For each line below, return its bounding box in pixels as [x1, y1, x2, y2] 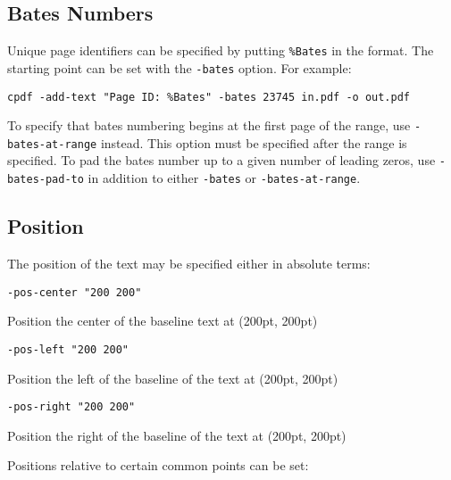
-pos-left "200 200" [7, 343, 129, 356]
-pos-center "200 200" [7, 286, 142, 299]
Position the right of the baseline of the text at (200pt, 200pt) [7, 426, 347, 444]
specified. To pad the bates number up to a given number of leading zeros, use [7, 151, 436, 170]
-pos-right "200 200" [7, 401, 136, 414]
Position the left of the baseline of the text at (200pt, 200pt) [7, 368, 338, 387]
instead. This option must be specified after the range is [100, 133, 407, 152]
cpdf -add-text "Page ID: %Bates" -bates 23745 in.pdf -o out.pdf [7, 90, 411, 103]
